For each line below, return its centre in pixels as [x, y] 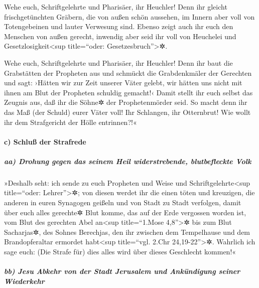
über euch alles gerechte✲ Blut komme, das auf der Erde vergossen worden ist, [125, 212]
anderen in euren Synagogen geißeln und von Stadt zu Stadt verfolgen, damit [123, 202]
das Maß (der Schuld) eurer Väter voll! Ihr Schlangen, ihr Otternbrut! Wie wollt [127, 112]
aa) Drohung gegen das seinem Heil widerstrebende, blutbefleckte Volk [128, 161]
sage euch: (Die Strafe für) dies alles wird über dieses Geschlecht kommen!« [120, 252]
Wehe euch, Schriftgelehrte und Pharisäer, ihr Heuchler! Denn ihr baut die [118, 62]
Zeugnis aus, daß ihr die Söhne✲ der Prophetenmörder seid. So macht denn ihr [126, 102]
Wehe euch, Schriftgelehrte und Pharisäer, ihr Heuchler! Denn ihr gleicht [116, 7]
